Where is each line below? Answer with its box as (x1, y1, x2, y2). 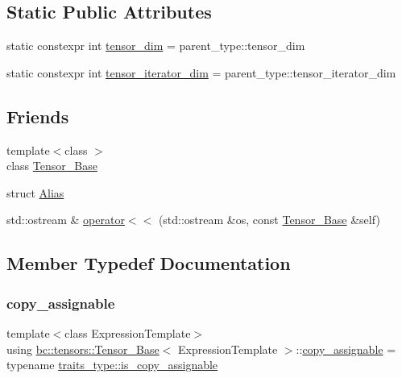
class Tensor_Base (6, 157, 97, 174)
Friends (6, 103, 69, 128)
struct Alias (6, 184, 64, 201)
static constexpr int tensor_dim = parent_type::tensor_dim (6, 37, 305, 54)
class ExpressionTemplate (64, 324, 191, 341)
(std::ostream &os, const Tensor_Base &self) (158, 211, 380, 228)
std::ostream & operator (6, 211, 125, 228)
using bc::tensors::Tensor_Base (6, 340, 160, 357)
